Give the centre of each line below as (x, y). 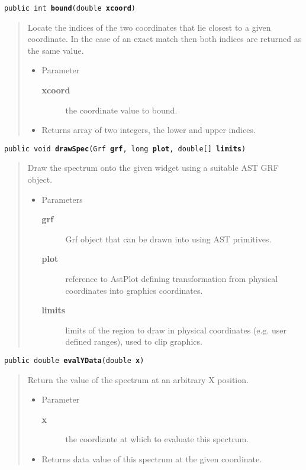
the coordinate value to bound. (121, 110)
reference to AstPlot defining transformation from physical (172, 279)
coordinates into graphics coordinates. (134, 290)
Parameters (62, 199)
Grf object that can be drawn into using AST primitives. (168, 239)
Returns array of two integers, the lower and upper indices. (149, 130)
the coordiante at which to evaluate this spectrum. (157, 439)
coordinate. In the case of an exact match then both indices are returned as (165, 39)
